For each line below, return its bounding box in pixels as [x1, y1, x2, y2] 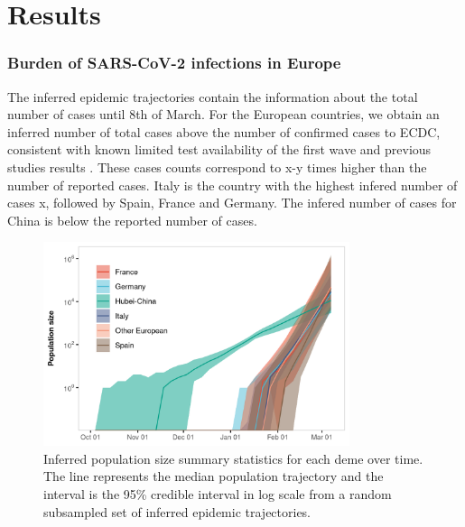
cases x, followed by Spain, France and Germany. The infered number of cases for [7, 193, 457, 212]
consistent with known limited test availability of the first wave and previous [7, 140, 432, 159]
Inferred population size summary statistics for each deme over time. [43, 448, 423, 467]
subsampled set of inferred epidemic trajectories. [43, 502, 312, 521]
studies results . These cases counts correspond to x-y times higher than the [7, 157, 427, 176]
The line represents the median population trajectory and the [43, 467, 384, 485]
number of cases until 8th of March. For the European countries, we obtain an [7, 105, 440, 124]
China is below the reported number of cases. [7, 210, 257, 229]
